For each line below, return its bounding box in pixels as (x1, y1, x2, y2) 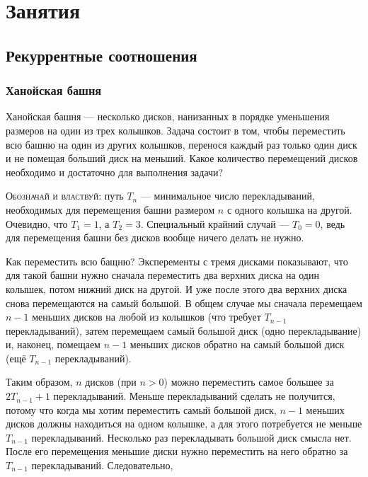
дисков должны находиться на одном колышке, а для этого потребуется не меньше (6, 416, 362, 431)
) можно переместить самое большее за (163, 374, 334, 389)
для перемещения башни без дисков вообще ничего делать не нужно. (6, 230, 304, 245)
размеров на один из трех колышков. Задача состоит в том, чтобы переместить (6, 122, 345, 137)
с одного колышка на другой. (226, 202, 352, 217)
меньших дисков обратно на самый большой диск (130, 337, 345, 352)
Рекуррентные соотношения (6, 44, 197, 66)
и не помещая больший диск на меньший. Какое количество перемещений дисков (6, 151, 358, 166)
